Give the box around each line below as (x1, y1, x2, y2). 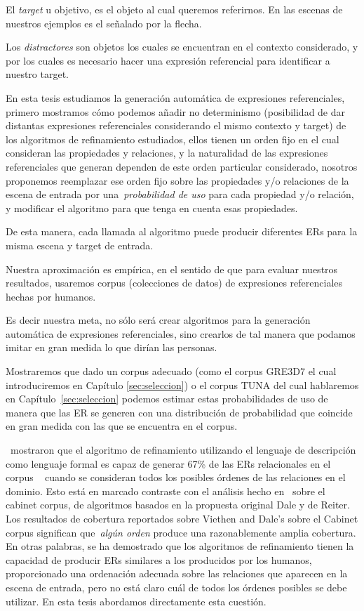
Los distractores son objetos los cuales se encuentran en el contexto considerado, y (6, 39, 358, 54)
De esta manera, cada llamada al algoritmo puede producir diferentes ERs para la (6, 224, 358, 239)
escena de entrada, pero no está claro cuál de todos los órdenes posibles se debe (6, 579, 347, 594)
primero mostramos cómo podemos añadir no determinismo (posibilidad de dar (6, 104, 346, 119)
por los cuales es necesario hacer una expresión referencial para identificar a (6, 53, 330, 67)
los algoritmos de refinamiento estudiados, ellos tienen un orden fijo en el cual (6, 131, 339, 146)
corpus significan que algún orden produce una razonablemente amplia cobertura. (6, 525, 356, 539)
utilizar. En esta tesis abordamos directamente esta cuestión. (6, 593, 267, 608)
